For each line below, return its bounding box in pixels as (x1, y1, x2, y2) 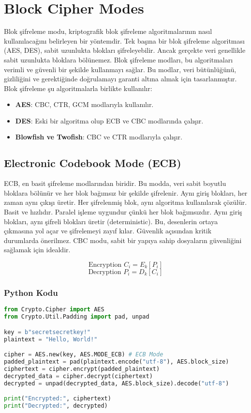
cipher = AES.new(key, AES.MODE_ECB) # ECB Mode (4, 351, 163, 358)
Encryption (89, 261, 122, 269)
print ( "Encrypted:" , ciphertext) (4, 395, 111, 402)
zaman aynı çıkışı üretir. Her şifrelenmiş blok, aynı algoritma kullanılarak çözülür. (4, 197, 247, 207)
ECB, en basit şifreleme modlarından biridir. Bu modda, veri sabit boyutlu (4, 178, 226, 188)
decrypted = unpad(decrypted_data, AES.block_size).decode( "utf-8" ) (4, 380, 229, 387)
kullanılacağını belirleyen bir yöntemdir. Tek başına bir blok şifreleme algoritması (4, 35, 245, 46)
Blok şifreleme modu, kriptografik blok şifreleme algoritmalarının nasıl (4, 26, 212, 36)
